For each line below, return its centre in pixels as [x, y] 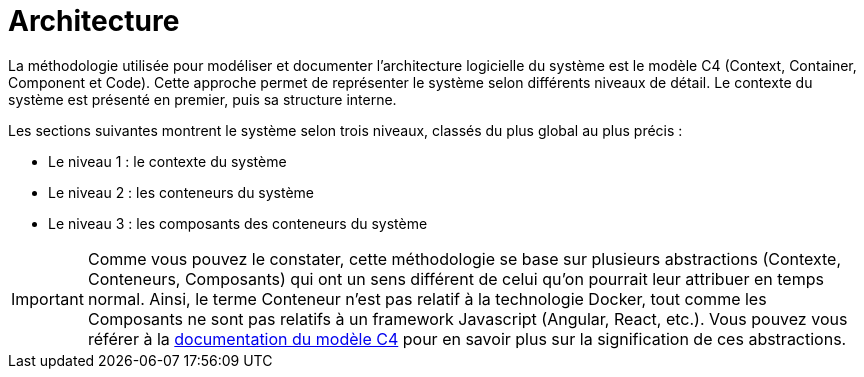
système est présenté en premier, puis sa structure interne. [202, 99]
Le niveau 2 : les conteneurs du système [181, 192]
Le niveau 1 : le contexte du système [167, 161]
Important [47, 298]
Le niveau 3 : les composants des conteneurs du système [238, 223]
